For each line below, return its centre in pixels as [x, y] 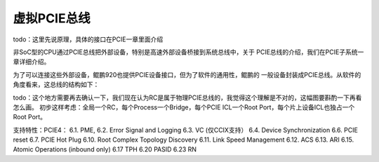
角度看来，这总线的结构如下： [56, 85]
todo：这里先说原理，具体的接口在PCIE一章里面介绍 [88, 39]
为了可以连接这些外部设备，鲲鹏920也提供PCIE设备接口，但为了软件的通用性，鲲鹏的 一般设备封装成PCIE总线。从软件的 [187, 74]
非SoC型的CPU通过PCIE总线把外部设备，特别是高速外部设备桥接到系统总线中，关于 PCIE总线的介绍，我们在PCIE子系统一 [188, 52]
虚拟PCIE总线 [52, 18]
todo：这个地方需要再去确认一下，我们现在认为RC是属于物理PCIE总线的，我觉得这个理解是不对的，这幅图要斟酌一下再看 [187, 97]
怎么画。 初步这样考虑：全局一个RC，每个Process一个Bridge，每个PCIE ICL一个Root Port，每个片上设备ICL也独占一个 [184, 107]
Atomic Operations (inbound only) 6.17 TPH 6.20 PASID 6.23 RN [105, 149]
